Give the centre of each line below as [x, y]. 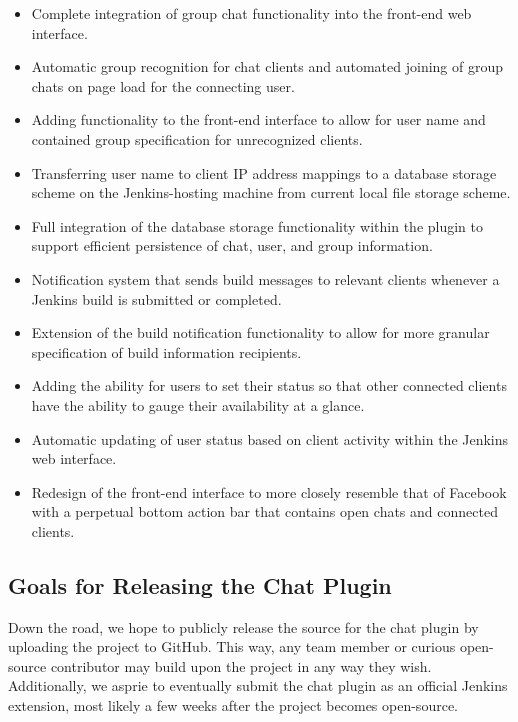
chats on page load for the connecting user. [163, 85]
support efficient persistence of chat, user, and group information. [232, 245]
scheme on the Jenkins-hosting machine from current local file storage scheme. [271, 192]
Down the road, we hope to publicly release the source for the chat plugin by [243, 626]
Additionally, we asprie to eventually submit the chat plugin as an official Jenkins [258, 685]
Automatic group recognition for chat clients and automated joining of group [267, 66]
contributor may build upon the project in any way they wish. [241, 665]
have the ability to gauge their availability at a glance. [198, 404]
